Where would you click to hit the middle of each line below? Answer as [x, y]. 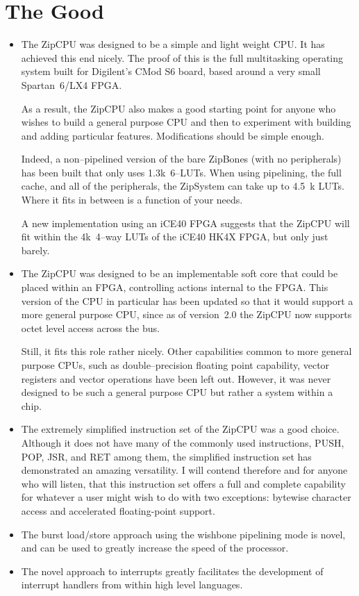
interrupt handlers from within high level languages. [132, 585]
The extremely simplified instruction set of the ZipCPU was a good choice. [180, 429]
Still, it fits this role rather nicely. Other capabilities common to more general [186, 351]
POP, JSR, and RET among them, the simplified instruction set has [166, 456]
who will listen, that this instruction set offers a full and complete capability [183, 483]
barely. [35, 250]
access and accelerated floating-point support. [118, 510]
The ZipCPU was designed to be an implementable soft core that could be [179, 273]
